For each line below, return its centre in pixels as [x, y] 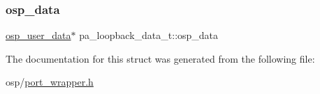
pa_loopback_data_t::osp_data [149, 35]
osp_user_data [38, 35]
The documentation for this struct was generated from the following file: [160, 58]
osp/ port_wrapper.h [50, 82]
